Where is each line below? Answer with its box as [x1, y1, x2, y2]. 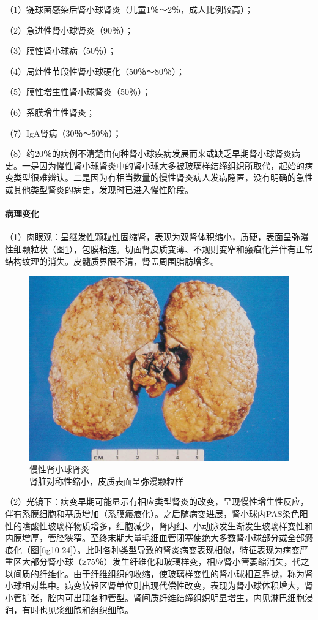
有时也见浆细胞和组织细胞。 [21, 603, 133, 616]
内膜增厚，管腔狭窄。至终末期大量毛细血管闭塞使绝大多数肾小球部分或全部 [5, 531, 305, 544]
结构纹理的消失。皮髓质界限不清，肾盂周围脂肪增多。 [5, 254, 219, 267]
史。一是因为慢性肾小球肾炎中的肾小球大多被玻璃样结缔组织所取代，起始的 [5, 159, 305, 172]
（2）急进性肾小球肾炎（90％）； [5, 23, 133, 36]
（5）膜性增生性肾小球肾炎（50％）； [5, 85, 150, 98]
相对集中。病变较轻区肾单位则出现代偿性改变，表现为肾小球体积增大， [21, 579, 305, 592]
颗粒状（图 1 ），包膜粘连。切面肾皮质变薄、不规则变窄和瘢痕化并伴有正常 [21, 242, 313, 255]
